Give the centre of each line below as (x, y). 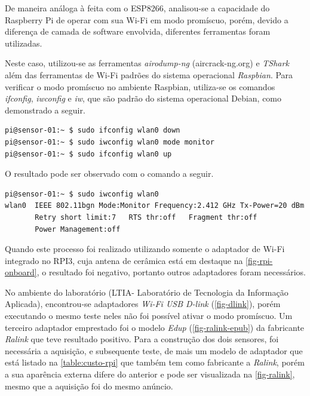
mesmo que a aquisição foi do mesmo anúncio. (89, 386)
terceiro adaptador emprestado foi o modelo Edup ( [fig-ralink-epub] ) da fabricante (155, 327)
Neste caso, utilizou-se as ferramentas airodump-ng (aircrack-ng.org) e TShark (147, 63)
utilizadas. (24, 43)
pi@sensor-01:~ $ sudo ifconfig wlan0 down (93, 131)
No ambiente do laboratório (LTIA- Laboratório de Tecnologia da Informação (147, 292)
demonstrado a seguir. (45, 110)
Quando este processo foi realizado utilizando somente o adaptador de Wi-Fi (145, 249)
